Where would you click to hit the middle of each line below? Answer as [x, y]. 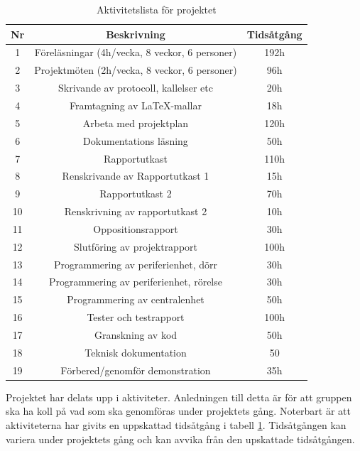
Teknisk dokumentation [136, 352]
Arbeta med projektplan [136, 123]
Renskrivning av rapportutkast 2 [136, 211]
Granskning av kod [136, 334]
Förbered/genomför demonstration [136, 370]
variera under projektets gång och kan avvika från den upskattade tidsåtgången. [180, 439]
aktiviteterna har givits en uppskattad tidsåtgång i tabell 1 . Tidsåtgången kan [176, 424]
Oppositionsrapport [136, 228]
